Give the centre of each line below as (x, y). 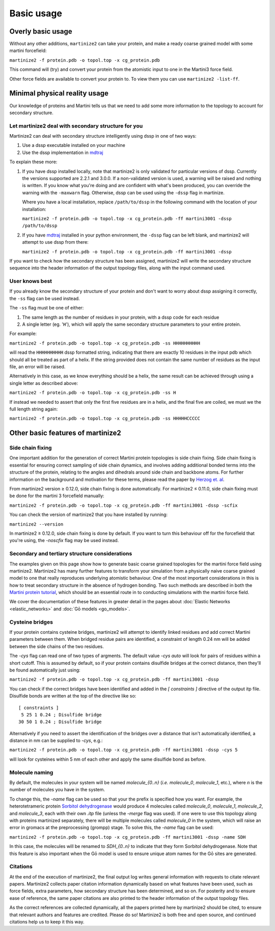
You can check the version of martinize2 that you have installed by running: (89, 514)
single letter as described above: (44, 383)
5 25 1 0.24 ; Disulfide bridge (61, 715)
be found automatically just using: (45, 670)
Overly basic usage (41, 31)
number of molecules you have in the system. (57, 790)
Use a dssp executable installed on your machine (74, 145)
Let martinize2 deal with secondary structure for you (76, 126)
